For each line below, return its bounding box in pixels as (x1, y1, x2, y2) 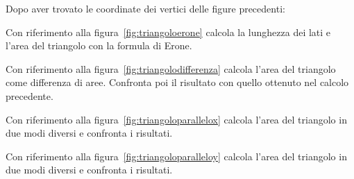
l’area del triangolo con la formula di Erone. (6, 38, 192, 53)
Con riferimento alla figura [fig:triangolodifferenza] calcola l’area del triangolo (6, 61, 336, 76)
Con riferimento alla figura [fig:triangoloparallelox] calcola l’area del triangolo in (6, 112, 347, 126)
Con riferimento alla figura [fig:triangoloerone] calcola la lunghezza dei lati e (6, 24, 331, 39)
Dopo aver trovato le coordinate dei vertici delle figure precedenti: (6, 1, 285, 15)
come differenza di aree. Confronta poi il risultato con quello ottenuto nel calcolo (6, 75, 349, 89)
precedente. (6, 88, 53, 103)
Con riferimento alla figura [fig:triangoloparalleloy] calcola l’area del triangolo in (6, 148, 347, 163)
